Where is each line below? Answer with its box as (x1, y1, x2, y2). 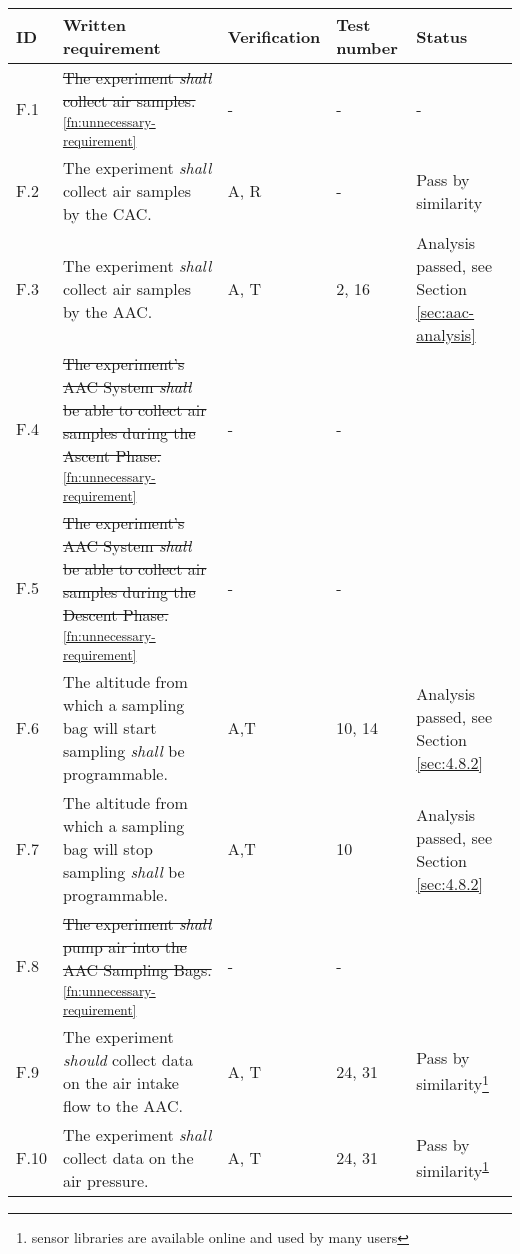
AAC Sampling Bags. (62, 958, 212, 981)
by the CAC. (62, 202, 152, 225)
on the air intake (62, 1071, 179, 1094)
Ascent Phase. (62, 444, 162, 467)
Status (416, 24, 468, 48)
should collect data (62, 1048, 193, 1071)
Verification (227, 24, 321, 48)
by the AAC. (62, 300, 153, 323)
